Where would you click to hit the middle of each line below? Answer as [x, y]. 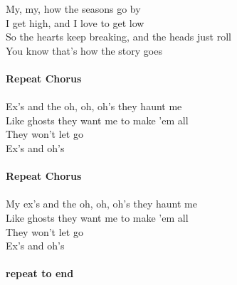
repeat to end [40, 273]
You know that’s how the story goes [84, 50]
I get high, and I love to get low [75, 22]
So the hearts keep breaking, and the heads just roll [118, 37]
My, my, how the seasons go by [73, 9]
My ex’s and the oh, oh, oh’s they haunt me [101, 204]
